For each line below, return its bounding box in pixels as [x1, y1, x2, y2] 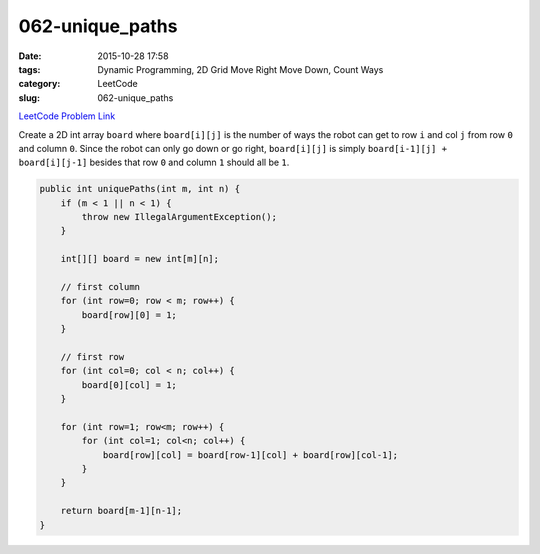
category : [18, 78, 61, 90]
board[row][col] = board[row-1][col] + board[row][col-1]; [102, 449, 399, 460]
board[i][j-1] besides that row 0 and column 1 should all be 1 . [18, 156, 290, 169]
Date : [18, 50, 42, 62]
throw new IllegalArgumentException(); [81, 211, 277, 223]
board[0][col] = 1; [81, 379, 177, 390]
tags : [18, 63, 41, 75]
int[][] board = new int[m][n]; [60, 253, 220, 265]
